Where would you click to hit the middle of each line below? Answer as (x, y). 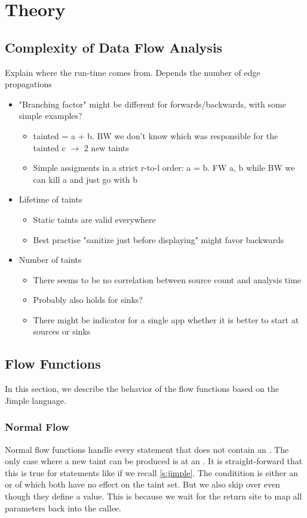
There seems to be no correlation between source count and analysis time (167, 279)
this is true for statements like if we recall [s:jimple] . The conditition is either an (151, 472)
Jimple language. (36, 400)
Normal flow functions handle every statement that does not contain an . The (147, 449)
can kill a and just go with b (85, 179)
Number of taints (50, 260)
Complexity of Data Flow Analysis (114, 47)
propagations (28, 84)
